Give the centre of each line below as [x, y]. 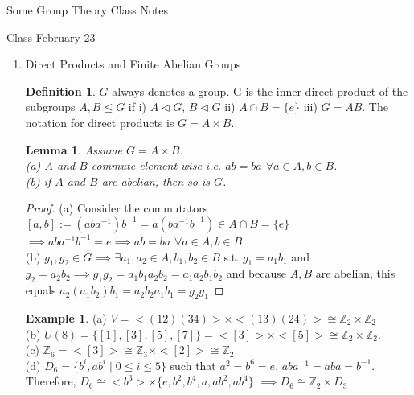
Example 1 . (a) [66, 317]
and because [256, 273]
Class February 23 [51, 37]
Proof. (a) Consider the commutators [117, 208]
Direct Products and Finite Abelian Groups [133, 64]
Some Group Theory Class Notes [88, 10]
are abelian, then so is [156, 181]
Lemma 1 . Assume [74, 149]
